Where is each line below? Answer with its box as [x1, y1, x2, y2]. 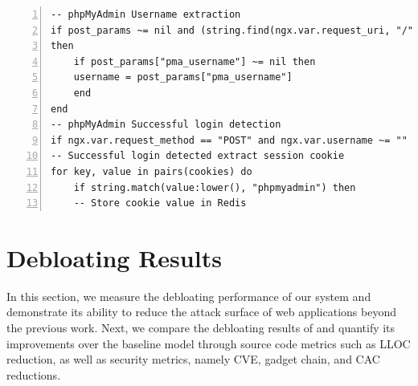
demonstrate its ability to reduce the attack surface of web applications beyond [6, 303, 396, 320]
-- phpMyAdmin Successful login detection [51, 119, 281, 131]
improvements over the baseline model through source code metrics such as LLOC [6, 335, 411, 351]
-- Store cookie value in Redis [73, 197, 247, 209]
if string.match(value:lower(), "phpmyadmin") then [73, 181, 356, 193]
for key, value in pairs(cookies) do [51, 165, 252, 177]
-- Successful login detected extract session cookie [51, 150, 345, 162]
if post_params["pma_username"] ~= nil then [73, 55, 316, 67]
